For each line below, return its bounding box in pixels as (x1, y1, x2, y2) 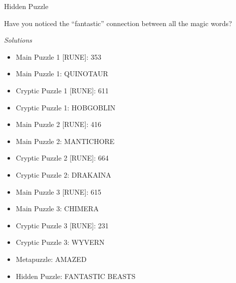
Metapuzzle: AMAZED (16, 253, 87, 264)
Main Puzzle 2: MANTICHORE (16, 135, 115, 146)
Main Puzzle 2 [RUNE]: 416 (16, 119, 101, 129)
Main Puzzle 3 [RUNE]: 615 (16, 186, 101, 197)
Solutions (4, 35, 32, 45)
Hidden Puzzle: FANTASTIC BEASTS (16, 270, 136, 281)
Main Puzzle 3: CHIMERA (16, 203, 99, 214)
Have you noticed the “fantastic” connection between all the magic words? (4, 18, 232, 28)
